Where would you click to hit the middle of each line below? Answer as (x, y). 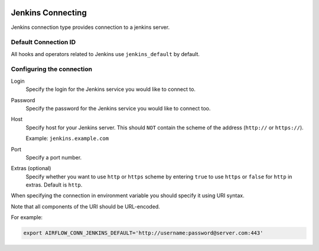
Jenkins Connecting (49, 13)
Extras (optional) (31, 168)
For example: (27, 217)
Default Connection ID (43, 43)
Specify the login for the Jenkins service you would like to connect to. (111, 89)
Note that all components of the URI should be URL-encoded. (86, 206)
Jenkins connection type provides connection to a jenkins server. (90, 27)
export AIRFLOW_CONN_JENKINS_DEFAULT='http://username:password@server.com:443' (143, 233)
